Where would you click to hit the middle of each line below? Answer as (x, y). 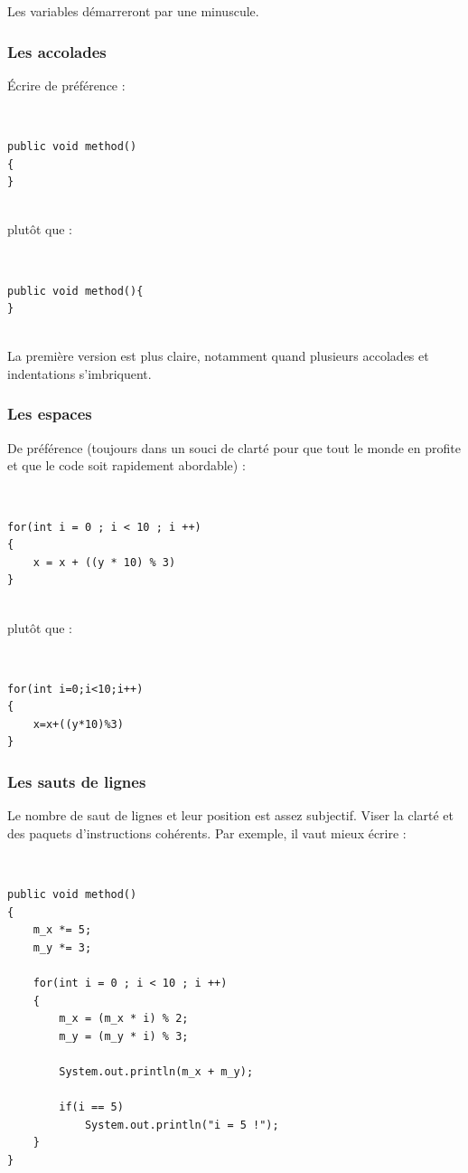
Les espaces (50, 414)
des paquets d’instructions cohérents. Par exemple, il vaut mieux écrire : (207, 832)
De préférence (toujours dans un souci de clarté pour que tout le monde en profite (234, 447)
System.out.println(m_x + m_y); (156, 1072)
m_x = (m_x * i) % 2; (124, 1019)
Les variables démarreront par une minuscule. (133, 11)
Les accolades (57, 51)
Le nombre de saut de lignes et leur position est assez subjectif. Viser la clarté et (231, 815)
